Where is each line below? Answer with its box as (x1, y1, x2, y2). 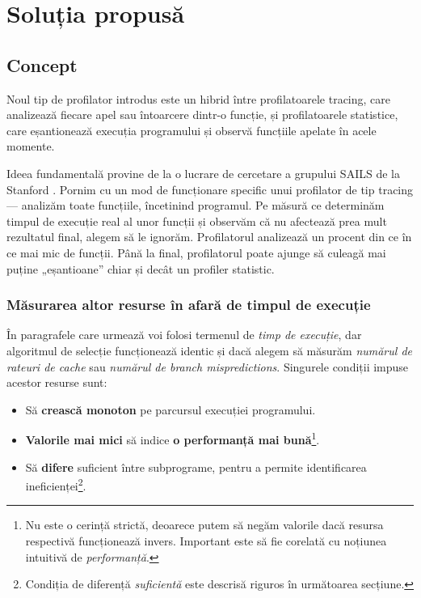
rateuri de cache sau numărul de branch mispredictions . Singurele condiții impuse (6, 358, 409, 375)
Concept (6, 52, 78, 77)
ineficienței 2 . (25, 475, 86, 494)
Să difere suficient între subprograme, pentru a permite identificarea (25, 458, 367, 475)
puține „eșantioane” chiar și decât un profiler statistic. (6, 260, 275, 277)
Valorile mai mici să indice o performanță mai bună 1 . (25, 429, 320, 447)
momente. (6, 138, 55, 155)
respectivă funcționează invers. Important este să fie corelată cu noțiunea (25, 532, 387, 549)
